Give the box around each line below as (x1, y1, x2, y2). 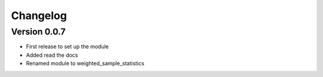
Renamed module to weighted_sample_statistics (26, 60, 145, 67)
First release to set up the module (26, 43, 109, 50)
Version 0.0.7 (11, 26, 66, 37)
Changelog (11, 9, 67, 22)
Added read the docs (26, 51, 78, 58)
